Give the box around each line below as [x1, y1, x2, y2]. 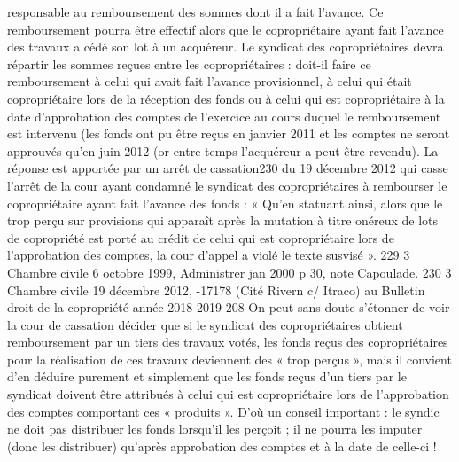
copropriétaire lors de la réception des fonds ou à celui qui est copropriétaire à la [7, 89, 445, 107]
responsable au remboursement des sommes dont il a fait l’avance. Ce [7, 3, 384, 20]
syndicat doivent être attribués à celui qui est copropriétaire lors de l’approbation [7, 385, 449, 403]
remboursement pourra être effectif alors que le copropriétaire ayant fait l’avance [7, 20, 444, 38]
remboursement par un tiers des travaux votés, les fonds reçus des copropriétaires [7, 333, 448, 351]
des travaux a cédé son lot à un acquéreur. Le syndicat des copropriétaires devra [7, 37, 444, 56]
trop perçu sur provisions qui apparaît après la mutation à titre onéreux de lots [7, 211, 439, 230]
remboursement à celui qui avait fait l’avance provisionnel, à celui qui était [7, 72, 412, 90]
